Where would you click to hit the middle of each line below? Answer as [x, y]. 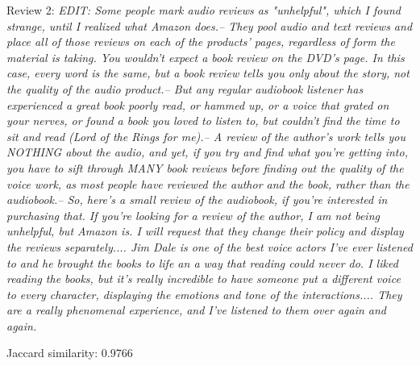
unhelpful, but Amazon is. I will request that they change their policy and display [205, 231]
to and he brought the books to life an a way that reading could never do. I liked [202, 262]
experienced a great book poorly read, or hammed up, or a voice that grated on [198, 104]
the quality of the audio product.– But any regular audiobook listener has [185, 88]
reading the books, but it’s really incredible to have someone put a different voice [204, 279]
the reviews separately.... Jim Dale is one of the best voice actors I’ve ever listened [210, 246]
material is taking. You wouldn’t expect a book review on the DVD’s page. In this [206, 57]
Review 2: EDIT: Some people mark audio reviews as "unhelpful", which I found [204, 10]
